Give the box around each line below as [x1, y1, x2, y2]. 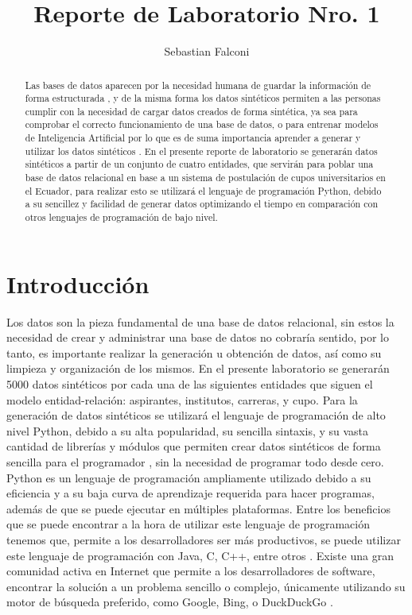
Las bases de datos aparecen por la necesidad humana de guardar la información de [25, 78, 371, 91]
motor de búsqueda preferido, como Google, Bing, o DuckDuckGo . [6, 594, 333, 610]
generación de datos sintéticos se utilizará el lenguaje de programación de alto [6, 407, 386, 424]
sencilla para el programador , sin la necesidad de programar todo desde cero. [6, 454, 384, 470]
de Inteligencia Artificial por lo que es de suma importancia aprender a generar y [25, 131, 361, 145]
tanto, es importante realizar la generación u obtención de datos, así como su [6, 344, 382, 361]
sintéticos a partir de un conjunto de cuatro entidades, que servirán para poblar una [25, 157, 374, 171]
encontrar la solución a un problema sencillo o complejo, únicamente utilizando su [6, 578, 406, 594]
